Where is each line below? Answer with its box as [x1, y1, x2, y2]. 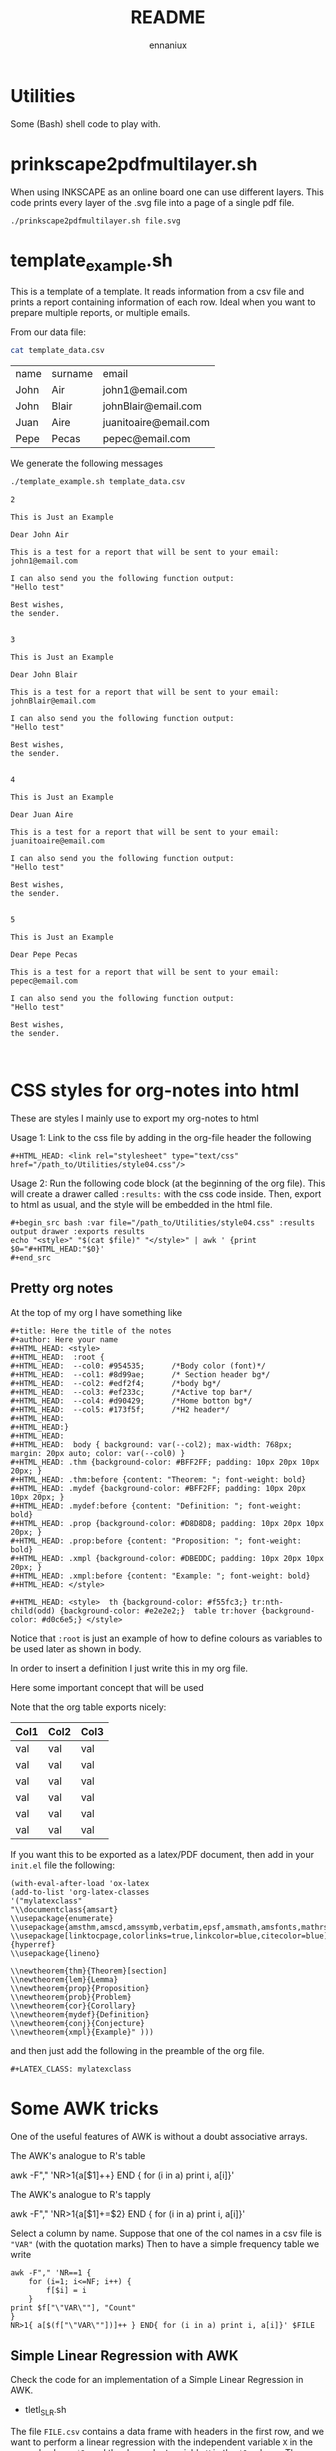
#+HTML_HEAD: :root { [10, 1352, 105, 1362]
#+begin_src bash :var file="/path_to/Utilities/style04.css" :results [10, 1217, 315, 1228]
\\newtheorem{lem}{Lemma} [10, 1974, 118, 1985]
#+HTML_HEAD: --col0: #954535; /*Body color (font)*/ [10, 1361, 267, 1371]
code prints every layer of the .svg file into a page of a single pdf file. [10, 196, 295, 208]
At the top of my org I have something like [10, 1306, 183, 1318]
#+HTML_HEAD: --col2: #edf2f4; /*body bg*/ [10, 1378, 222, 1388]
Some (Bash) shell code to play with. [10, 117, 162, 130]
